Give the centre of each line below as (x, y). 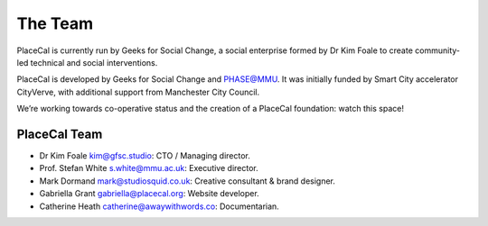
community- (437, 50)
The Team (55, 23)
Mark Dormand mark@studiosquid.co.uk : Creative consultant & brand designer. (188, 181)
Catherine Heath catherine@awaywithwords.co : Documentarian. (159, 206)
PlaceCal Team (60, 134)
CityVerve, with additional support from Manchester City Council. (138, 92)
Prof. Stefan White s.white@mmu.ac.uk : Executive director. (149, 168)
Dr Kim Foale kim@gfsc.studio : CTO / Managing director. (145, 156)
